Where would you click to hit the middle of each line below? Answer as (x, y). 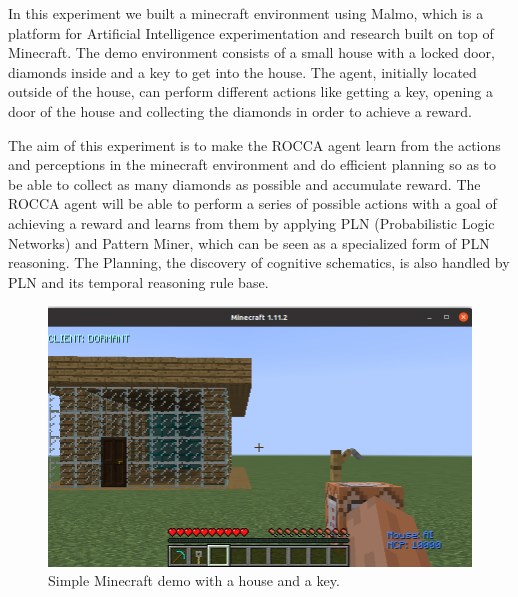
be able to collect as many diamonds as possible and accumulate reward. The (244, 183)
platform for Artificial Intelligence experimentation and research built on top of (251, 32)
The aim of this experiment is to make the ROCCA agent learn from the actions (254, 144)
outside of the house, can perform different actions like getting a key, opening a (250, 91)
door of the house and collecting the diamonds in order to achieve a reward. (240, 110)
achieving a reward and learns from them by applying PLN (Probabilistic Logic (251, 222)
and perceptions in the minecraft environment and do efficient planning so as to (252, 164)
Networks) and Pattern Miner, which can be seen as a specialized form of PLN (249, 242)
